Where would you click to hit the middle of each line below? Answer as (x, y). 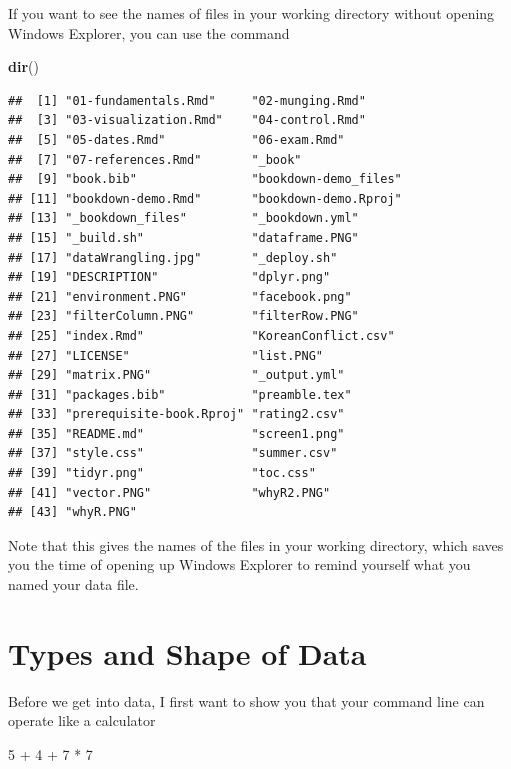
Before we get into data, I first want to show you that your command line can (246, 700)
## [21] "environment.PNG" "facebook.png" (180, 296)
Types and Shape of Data (187, 652)
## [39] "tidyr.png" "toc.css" (162, 473)
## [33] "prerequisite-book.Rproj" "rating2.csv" (176, 414)
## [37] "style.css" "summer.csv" (173, 453)
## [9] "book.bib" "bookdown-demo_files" (205, 179)
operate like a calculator (82, 720)
